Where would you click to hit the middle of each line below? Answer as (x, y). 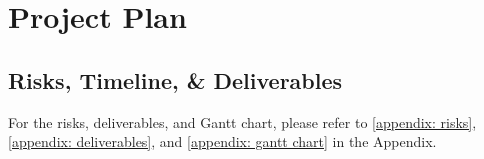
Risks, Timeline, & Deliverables (175, 79)
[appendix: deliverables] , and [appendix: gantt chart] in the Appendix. (222, 141)
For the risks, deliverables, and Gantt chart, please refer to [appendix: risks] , (242, 121)
